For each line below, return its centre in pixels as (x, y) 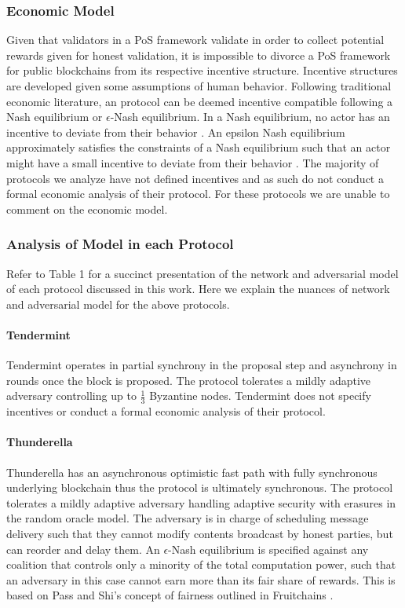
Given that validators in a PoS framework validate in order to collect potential (195, 40)
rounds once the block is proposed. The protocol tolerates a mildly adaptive (189, 380)
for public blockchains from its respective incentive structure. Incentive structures (202, 70)
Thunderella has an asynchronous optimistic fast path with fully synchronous (192, 472)
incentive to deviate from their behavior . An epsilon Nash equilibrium (176, 132)
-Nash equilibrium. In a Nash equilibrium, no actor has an (250, 117)
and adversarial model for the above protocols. (118, 304)
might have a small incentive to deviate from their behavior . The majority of (193, 162)
